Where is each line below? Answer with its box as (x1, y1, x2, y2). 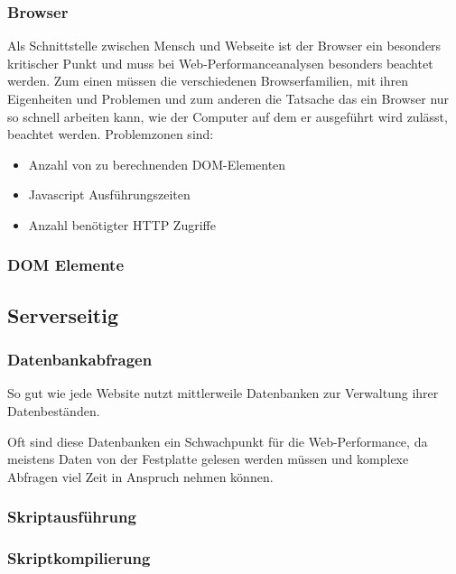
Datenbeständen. (7, 402, 100, 420)
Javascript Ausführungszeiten (28, 185, 191, 204)
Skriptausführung (7, 505, 136, 528)
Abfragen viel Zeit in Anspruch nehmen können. (7, 467, 274, 486)
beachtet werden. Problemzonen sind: (7, 125, 214, 143)
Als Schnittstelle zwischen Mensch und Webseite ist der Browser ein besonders (7, 36, 442, 55)
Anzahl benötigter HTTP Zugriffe (28, 215, 216, 234)
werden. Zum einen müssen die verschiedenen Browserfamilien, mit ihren (7, 71, 408, 90)
